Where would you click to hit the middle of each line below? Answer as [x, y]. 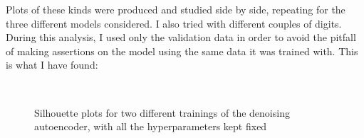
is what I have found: [52, 65]
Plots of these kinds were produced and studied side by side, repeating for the [176, 9]
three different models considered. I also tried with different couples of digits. [174, 23]
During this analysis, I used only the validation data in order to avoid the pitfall [181, 37]
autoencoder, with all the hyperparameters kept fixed [151, 126]
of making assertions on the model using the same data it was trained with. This [182, 51]
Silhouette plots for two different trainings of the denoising [162, 112]
